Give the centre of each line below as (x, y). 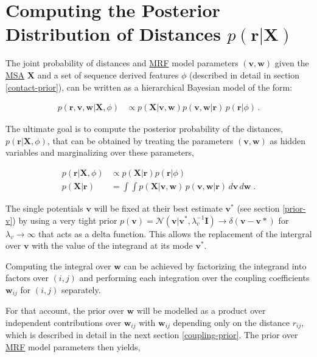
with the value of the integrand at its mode (112, 245)
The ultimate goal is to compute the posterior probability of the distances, (145, 129)
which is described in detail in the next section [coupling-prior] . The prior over (152, 335)
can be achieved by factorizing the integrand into (215, 265)
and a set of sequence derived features (108, 75)
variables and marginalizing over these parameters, (100, 152)
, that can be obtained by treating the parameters (140, 140)
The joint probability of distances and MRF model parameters (122, 63)
